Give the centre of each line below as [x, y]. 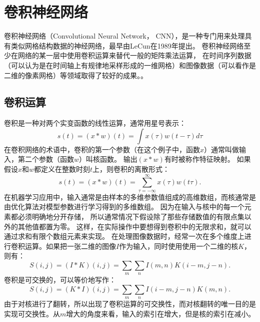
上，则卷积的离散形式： [131, 169]
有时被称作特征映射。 [199, 159]
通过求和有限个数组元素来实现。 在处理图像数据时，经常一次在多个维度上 [124, 236]
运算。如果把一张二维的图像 [70, 246]
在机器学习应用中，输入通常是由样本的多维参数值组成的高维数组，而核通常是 [130, 197]
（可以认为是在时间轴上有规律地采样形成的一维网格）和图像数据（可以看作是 [130, 65]
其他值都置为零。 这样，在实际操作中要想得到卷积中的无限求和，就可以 [134, 226]
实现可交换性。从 [32, 313]
